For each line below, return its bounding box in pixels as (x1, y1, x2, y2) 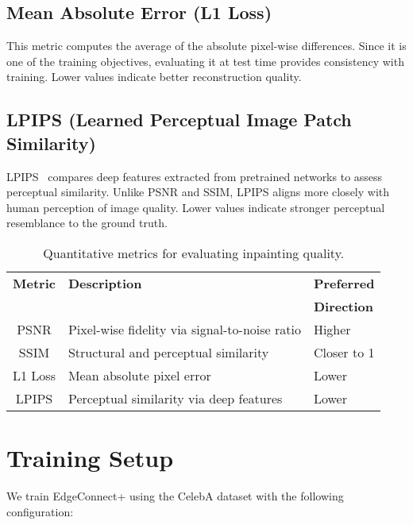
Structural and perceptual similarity (68, 342, 269, 361)
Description (68, 273, 142, 292)
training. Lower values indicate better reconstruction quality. (6, 68, 302, 85)
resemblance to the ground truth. (6, 214, 168, 231)
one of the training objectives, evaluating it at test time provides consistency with (6, 52, 404, 69)
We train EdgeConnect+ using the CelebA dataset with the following (6, 488, 344, 504)
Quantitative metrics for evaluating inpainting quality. (43, 243, 345, 262)
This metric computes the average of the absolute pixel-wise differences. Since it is (6, 37, 407, 54)
